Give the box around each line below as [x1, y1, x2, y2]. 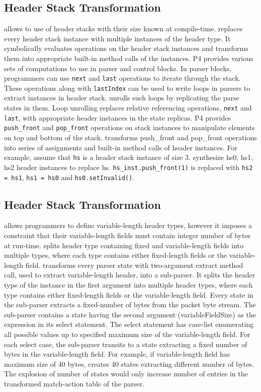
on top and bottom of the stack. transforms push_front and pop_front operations [4, 132, 257, 143]
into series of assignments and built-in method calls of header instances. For [4, 142, 238, 152]
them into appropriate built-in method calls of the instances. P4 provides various [4, 52, 253, 63]
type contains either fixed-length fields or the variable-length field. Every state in [4, 289, 253, 300]
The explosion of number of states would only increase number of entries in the [4, 368, 248, 379]
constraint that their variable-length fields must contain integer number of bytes [4, 230, 251, 240]
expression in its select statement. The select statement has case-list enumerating [4, 319, 254, 329]
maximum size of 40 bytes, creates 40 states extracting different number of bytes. [4, 358, 254, 369]
